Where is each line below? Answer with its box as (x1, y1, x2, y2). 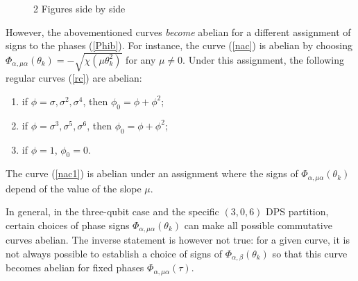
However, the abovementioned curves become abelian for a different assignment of (6, 24, 351, 39)
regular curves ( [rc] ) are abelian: (6, 71, 142, 85)
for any (126, 52, 156, 66)
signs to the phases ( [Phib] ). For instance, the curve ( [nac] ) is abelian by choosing (6, 38, 352, 53)
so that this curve (272, 246, 348, 260)
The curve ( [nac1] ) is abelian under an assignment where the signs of (6, 166, 298, 181)
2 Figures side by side (33, 1, 126, 15)
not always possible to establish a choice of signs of (6, 246, 223, 260)
